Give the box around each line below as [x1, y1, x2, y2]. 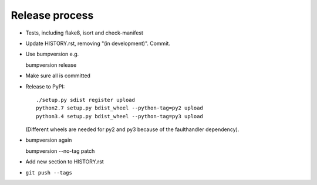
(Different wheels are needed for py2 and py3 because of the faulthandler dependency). [25, 126, 240, 133]
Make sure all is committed [25, 72, 91, 79]
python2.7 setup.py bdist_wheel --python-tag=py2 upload [36, 105, 204, 111]
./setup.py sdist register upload [36, 97, 135, 103]
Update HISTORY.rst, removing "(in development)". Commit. [25, 40, 170, 47]
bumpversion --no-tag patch [25, 147, 95, 155]
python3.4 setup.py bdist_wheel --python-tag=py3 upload [36, 113, 204, 119]
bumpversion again [25, 136, 72, 143]
